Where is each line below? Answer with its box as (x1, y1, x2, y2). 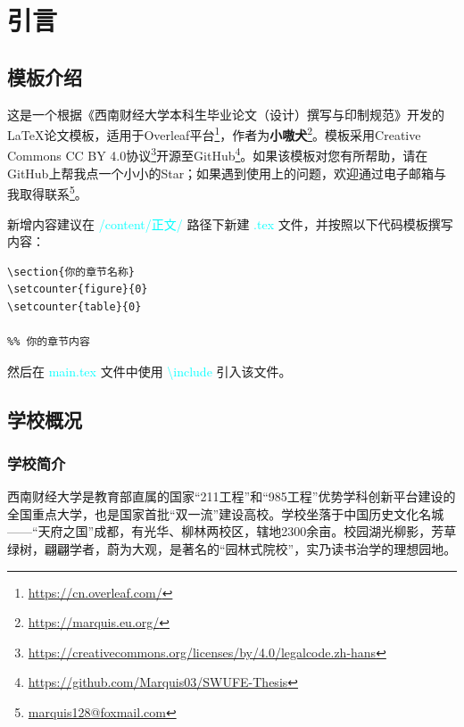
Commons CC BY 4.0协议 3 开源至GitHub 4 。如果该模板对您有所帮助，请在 (7, 144, 428, 165)
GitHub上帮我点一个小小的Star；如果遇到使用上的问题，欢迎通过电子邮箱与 (7, 163, 447, 182)
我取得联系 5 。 (7, 182, 87, 202)
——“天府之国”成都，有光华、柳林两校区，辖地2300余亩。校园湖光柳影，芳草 (7, 522, 457, 541)
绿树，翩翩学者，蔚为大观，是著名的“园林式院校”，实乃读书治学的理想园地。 (7, 540, 457, 558)
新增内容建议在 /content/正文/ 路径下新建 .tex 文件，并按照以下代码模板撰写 (7, 214, 453, 233)
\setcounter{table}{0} (7, 300, 142, 313)
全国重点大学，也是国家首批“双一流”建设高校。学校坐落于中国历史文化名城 (7, 504, 444, 523)
